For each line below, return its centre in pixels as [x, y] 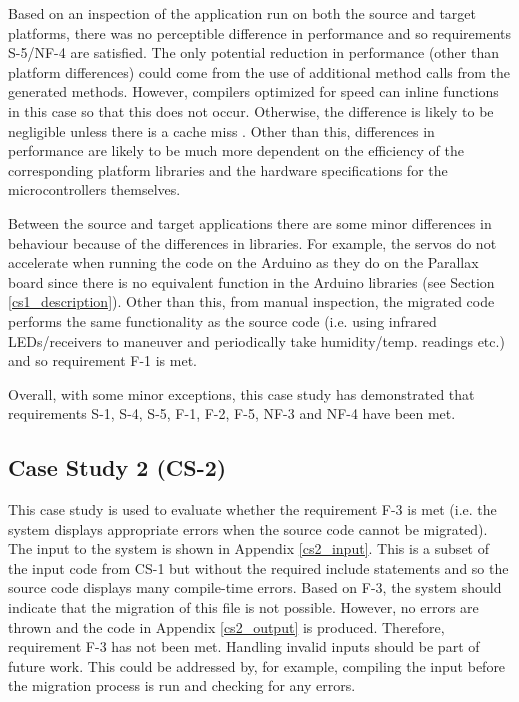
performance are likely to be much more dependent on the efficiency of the [236, 150]
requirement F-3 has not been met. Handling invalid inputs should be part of [244, 646]
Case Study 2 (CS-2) [117, 467]
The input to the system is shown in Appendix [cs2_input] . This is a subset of [248, 548]
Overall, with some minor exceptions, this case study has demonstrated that [241, 393]
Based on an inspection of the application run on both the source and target [242, 13]
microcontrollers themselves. [94, 189]
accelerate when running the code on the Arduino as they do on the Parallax [243, 262]
